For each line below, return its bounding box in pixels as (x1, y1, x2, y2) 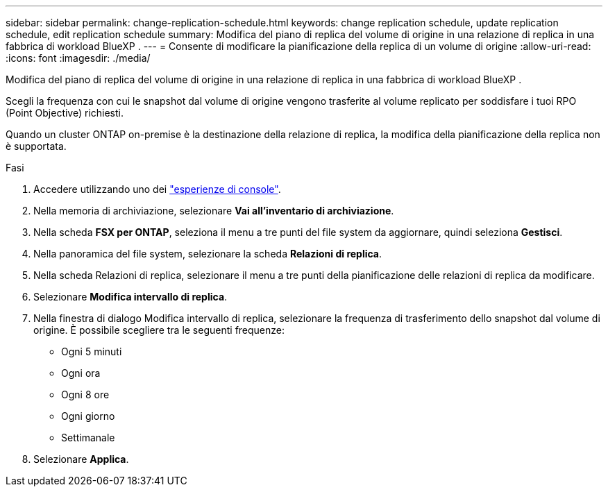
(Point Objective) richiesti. (6, 107, 124, 119)
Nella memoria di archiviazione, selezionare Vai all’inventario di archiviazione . (33, 205, 394, 217)
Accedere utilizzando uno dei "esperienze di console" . (33, 183, 281, 195)
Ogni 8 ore (61, 389, 110, 400)
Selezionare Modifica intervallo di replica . (33, 291, 228, 303)
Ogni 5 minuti (61, 346, 122, 357)
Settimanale (61, 432, 115, 443)
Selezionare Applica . (33, 453, 129, 465)
